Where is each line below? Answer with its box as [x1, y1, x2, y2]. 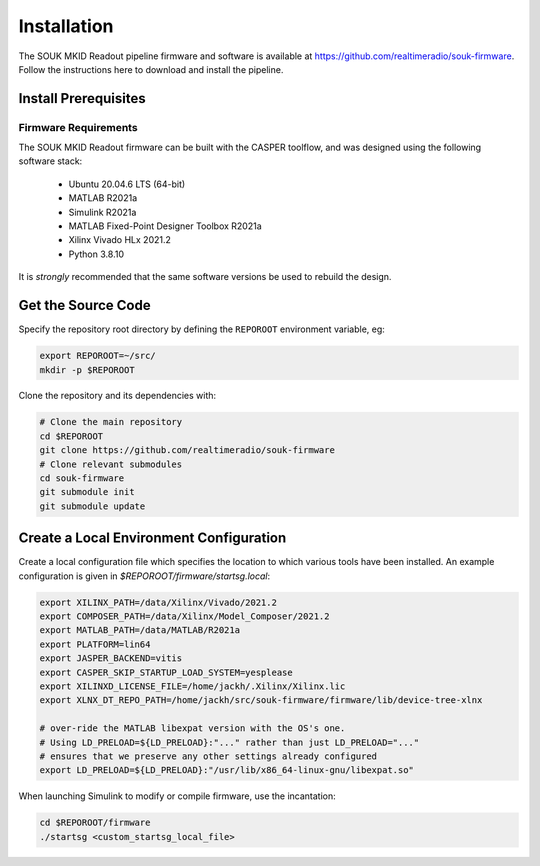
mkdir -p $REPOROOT [39, 364, 135, 375]
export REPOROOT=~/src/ [39, 350, 157, 362]
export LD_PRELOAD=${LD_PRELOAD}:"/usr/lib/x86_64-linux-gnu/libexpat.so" [39, 765, 415, 776]
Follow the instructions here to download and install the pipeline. [18, 63, 284, 75]
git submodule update [39, 500, 146, 512]
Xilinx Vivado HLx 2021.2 [68, 234, 172, 246]
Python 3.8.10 [68, 248, 125, 260]
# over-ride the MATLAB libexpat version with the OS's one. [39, 723, 346, 734]
